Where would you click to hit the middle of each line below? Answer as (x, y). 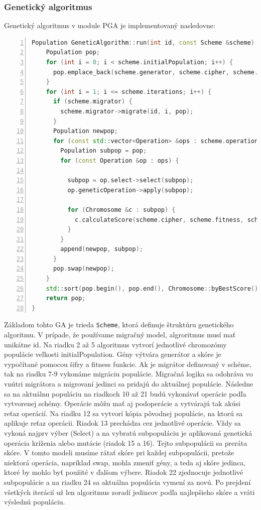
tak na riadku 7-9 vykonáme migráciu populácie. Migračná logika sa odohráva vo (128, 374)
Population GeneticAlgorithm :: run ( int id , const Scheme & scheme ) (143, 42)
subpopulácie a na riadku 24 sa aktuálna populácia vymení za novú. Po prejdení (127, 482)
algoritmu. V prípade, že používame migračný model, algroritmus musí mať (120, 335)
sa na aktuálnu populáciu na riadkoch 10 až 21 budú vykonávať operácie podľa (125, 393)
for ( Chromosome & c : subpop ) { (121, 210)
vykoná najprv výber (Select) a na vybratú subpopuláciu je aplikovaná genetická (128, 433)
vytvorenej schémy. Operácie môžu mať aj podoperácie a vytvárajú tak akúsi (122, 403)
